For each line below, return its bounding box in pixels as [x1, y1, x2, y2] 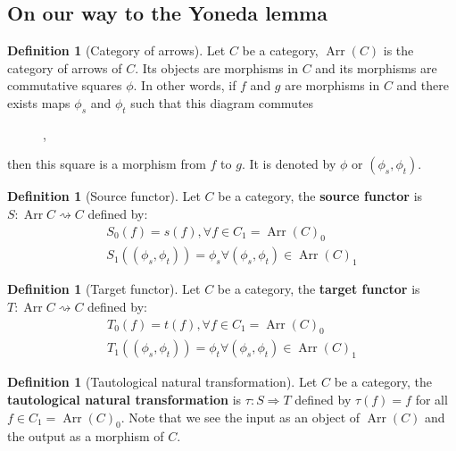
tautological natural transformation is [7, 390, 242, 409]
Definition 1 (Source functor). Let [7, 187, 201, 205]
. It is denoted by [241, 155, 336, 173]
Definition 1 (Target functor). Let [7, 280, 201, 298]
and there [396, 76, 449, 95]
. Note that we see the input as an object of [120, 407, 361, 426]
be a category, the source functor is [218, 187, 423, 205]
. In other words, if [133, 76, 236, 95]
